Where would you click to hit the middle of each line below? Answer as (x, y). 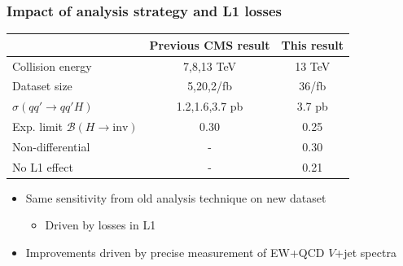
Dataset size (42, 86)
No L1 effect (43, 166)
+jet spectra (366, 253)
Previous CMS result (210, 44)
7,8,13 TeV (210, 65)
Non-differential (51, 146)
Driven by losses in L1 (101, 225)
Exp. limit (38, 126)
